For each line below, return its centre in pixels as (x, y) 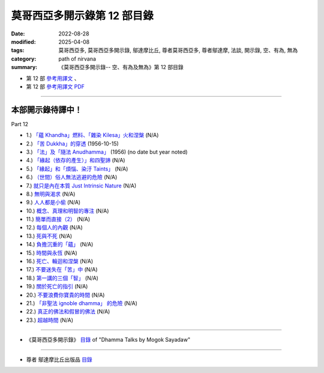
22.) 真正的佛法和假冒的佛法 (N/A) (68, 312)
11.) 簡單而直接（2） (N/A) (58, 219)
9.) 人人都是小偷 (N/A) (53, 202)
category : (24, 59)
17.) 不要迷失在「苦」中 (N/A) (62, 270)
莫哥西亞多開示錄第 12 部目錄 (82, 16)
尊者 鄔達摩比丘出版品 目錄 (59, 359)
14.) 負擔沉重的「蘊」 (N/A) (60, 244)
